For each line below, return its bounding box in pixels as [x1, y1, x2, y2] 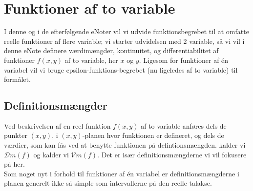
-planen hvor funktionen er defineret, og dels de [82, 130, 224, 140]
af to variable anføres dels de [141, 120, 227, 131]
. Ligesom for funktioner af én [139, 55, 229, 65]
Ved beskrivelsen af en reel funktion [4, 120, 111, 131]
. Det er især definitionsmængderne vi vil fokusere [97, 149, 247, 159]
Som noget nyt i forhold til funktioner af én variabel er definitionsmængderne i [4, 168, 239, 178]
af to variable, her [64, 55, 118, 65]
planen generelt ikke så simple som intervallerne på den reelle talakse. [4, 178, 212, 188]
